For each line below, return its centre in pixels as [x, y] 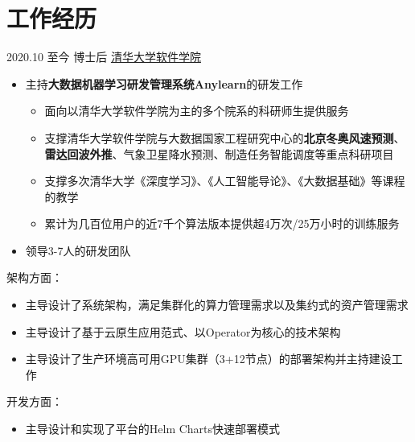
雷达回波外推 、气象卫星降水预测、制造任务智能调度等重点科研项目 [219, 153]
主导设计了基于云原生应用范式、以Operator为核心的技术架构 [183, 331]
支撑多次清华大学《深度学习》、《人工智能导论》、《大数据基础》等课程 [225, 181]
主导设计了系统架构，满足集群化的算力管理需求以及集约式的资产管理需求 [217, 305]
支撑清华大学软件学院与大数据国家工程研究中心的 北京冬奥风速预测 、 [225, 137]
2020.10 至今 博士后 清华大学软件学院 [104, 57]
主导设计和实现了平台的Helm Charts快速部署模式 [153, 429]
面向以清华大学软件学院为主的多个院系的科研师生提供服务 [197, 111]
